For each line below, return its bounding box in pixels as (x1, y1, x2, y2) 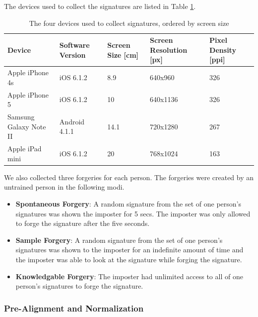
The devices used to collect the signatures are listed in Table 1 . (4, 1, 196, 11)
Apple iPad (7, 143, 42, 154)
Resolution (150, 44, 188, 55)
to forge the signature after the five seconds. (15, 218, 150, 228)
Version (59, 49, 86, 60)
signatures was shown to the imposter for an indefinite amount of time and (15, 244, 244, 255)
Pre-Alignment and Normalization (4, 302, 144, 314)
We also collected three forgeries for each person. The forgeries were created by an (4, 172, 254, 182)
